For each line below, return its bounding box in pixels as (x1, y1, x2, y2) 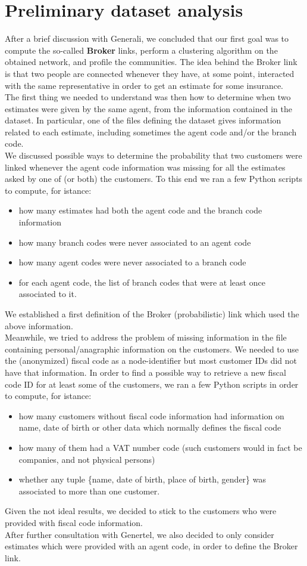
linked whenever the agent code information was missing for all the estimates (5, 160, 286, 173)
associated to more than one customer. (18, 484, 160, 497)
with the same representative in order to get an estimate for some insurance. (5, 79, 284, 91)
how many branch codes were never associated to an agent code (18, 236, 251, 248)
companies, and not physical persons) (18, 453, 155, 465)
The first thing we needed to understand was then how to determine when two (5, 91, 291, 103)
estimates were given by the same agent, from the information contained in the (5, 102, 292, 115)
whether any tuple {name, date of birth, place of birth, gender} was (18, 473, 266, 485)
